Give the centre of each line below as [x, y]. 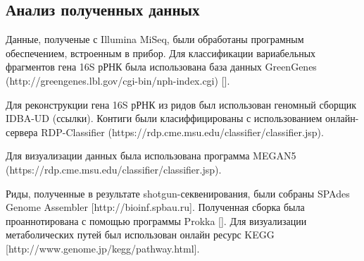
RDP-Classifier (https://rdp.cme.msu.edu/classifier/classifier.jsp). [182, 132]
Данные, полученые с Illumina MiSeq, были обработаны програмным [155, 39]
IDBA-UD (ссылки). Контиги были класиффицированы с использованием [164, 118]
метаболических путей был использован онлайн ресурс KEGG [140, 235]
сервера [22, 132]
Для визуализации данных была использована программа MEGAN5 [151, 156]
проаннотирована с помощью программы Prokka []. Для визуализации [156, 220]
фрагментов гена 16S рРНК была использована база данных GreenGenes [161, 67]
